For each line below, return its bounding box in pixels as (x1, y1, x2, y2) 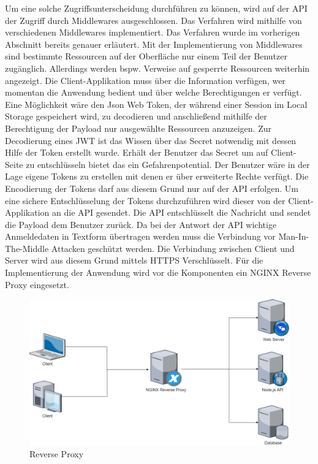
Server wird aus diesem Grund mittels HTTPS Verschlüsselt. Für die (5, 254, 263, 267)
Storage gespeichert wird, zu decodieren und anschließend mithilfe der (5, 110, 267, 123)
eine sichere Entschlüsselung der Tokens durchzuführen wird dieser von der (5, 194, 286, 207)
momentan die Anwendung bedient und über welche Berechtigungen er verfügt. (5, 86, 302, 99)
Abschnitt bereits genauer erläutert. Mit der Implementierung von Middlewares (5, 37, 303, 50)
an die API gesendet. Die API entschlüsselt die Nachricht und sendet (52, 206, 311, 219)
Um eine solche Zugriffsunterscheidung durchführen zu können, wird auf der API (5, 2, 308, 14)
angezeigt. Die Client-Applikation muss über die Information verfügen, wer (5, 74, 286, 86)
